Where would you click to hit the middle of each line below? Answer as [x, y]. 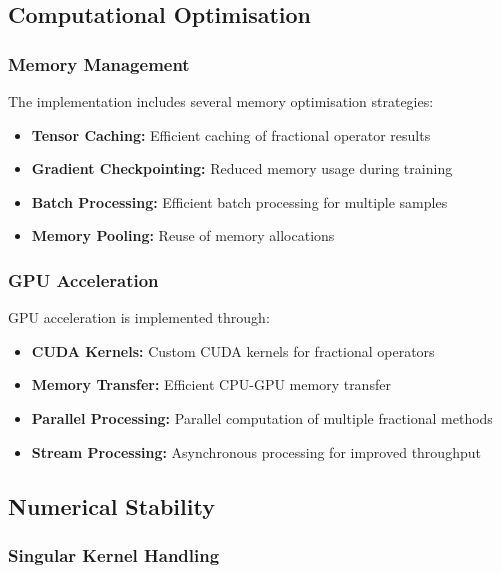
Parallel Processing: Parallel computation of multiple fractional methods [262, 417]
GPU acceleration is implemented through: [139, 317]
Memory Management [99, 63]
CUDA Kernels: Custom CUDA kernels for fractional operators [233, 350]
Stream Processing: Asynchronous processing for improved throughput [256, 451]
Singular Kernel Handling [114, 554]
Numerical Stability [111, 505]
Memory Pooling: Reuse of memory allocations [183, 235]
